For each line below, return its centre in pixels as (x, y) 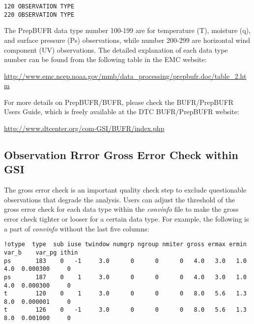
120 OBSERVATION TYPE (39, 6)
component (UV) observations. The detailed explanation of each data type (116, 49)
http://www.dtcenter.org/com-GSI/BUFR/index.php (84, 128)
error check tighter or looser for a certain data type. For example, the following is (127, 219)
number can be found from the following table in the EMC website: (105, 59)
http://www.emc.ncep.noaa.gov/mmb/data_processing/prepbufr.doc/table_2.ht (125, 76)
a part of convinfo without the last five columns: (77, 228)
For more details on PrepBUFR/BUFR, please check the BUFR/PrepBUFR (119, 102)
